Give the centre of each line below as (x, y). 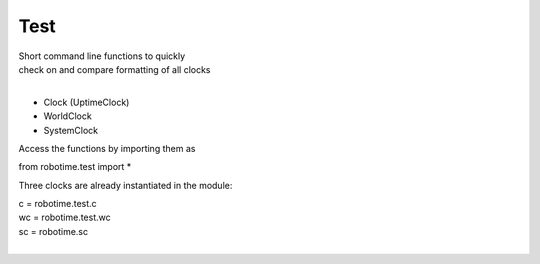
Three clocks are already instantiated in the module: (125, 185)
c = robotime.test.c (57, 204)
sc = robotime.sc (53, 231)
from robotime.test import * (75, 167)
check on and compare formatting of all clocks (114, 69)
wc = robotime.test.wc (64, 217)
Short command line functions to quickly (102, 56)
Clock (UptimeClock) (86, 102)
